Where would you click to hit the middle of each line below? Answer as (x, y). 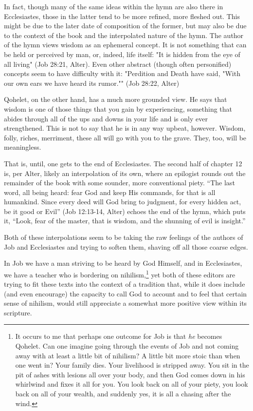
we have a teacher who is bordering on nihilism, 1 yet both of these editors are (120, 274)
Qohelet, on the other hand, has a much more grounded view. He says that (116, 99)
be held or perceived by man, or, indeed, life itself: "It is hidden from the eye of (122, 54)
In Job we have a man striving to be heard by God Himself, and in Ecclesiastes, (123, 263)
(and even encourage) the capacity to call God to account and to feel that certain (126, 293)
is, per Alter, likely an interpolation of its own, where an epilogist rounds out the (125, 173)
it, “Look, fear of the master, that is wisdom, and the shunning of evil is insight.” (125, 221)
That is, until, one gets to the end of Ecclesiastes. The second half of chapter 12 (123, 163)
